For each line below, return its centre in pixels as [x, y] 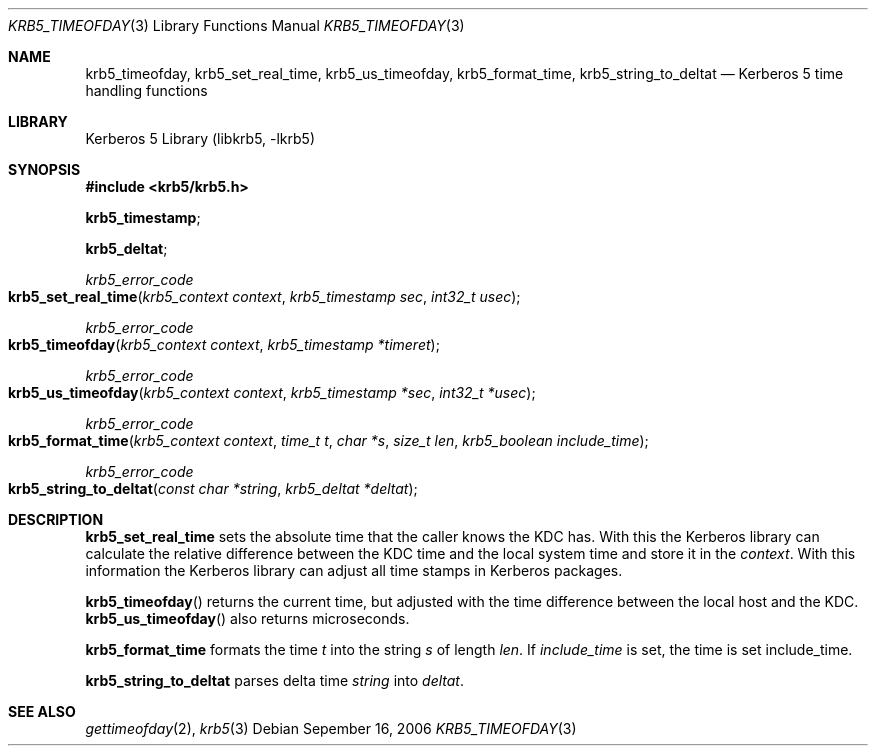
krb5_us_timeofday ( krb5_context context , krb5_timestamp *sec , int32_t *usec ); [272, 392]
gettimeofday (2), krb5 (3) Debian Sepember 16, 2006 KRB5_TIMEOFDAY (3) [331, 728]
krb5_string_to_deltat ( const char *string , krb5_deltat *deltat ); [213, 488]
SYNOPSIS [44, 169]
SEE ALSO [42, 711]
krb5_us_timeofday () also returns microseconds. [247, 618]
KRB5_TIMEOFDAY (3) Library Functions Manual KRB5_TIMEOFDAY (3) [236, 25]
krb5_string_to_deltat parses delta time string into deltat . [274, 680]
